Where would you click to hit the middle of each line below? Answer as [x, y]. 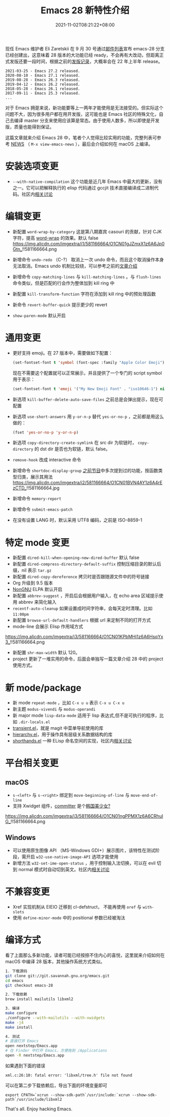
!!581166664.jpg [43, 488]
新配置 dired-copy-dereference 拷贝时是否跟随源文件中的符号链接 [81, 577]
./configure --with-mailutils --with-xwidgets [55, 1018]
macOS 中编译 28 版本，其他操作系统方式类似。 [55, 961]
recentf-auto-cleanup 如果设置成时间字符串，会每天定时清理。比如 [82, 608]
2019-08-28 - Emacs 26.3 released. [43, 80]
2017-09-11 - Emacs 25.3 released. [43, 93]
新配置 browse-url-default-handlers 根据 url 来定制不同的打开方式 [82, 620]
